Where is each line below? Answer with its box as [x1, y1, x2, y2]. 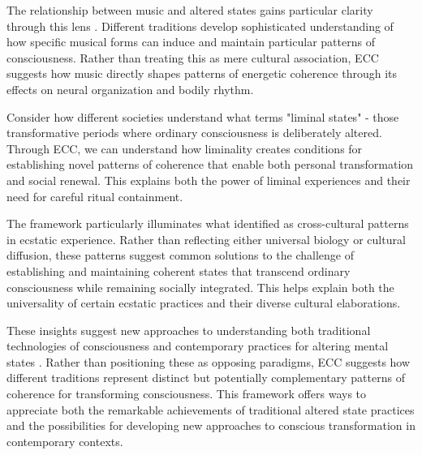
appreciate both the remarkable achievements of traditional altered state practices [6, 401, 415, 418]
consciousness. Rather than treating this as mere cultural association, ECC [6, 49, 379, 66]
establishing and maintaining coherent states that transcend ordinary [6, 262, 351, 279]
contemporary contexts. [6, 432, 123, 449]
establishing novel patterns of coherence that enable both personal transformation [6, 156, 414, 173]
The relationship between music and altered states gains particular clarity [6, 2, 373, 18]
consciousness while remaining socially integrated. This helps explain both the [6, 278, 394, 295]
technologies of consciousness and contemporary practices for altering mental [6, 337, 389, 354]
